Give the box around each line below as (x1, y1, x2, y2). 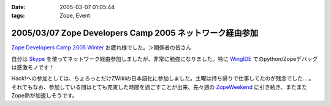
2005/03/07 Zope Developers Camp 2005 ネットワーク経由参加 (11, 28, 259, 38)
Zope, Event (59, 12, 90, 19)
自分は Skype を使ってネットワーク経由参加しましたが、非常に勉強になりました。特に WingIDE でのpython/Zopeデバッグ (11, 55, 318, 62)
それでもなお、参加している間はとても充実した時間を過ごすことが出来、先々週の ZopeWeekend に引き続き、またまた (11, 83, 308, 91)
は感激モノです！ (11, 64, 55, 71)
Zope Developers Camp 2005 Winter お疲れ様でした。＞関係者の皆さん (11, 44, 192, 51)
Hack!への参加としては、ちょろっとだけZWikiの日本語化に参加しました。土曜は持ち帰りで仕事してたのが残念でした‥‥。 (11, 75, 315, 82)
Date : (11, 4, 26, 10)
